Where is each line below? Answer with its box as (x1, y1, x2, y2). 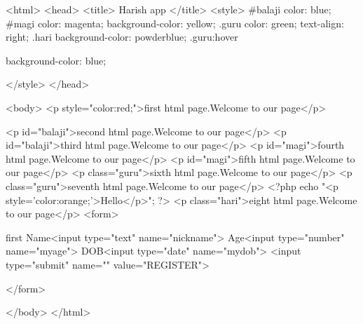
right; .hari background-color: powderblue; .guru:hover (6, 29, 238, 44)
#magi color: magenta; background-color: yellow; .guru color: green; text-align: (6, 15, 344, 30)
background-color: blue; (6, 53, 107, 67)
